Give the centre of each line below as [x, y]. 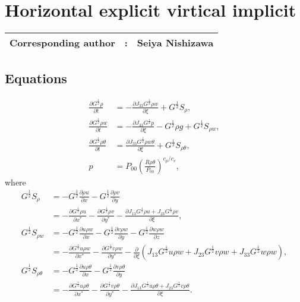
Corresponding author [62, 43]
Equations [36, 78]
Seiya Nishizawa [175, 43]
